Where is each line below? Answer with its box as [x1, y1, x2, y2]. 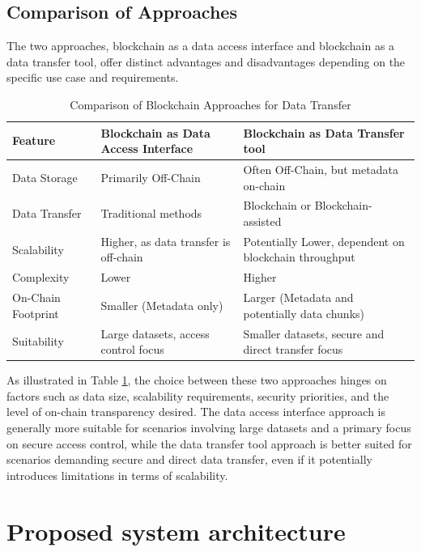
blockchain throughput [243, 248, 355, 265]
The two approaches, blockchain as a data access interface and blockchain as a [6, 37, 395, 54]
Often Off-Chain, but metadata [243, 161, 398, 178]
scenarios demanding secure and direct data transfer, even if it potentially [6, 451, 373, 468]
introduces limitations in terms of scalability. [6, 466, 228, 483]
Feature [12, 132, 56, 149]
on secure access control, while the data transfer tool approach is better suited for [6, 435, 412, 452]
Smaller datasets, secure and [243, 325, 385, 342]
